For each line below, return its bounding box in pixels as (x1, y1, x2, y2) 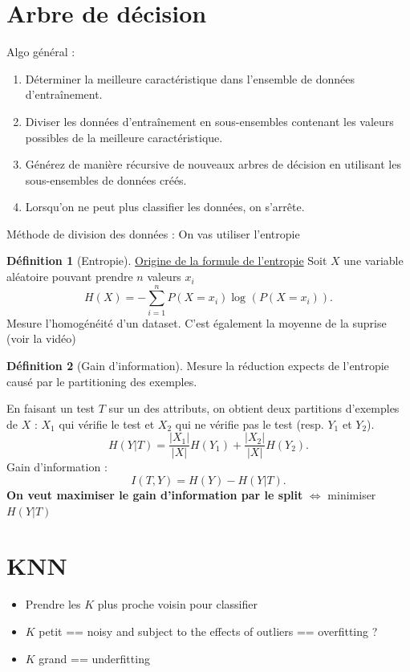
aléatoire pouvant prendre (6, 268, 133, 285)
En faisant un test (6, 400, 95, 417)
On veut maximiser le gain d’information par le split (6, 487, 303, 503)
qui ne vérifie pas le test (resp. (175, 415, 324, 432)
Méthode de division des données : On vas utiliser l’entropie (6, 225, 300, 242)
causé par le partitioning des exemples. (6, 373, 197, 389)
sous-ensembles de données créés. (25, 171, 187, 188)
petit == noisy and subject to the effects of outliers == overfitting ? (39, 622, 378, 639)
